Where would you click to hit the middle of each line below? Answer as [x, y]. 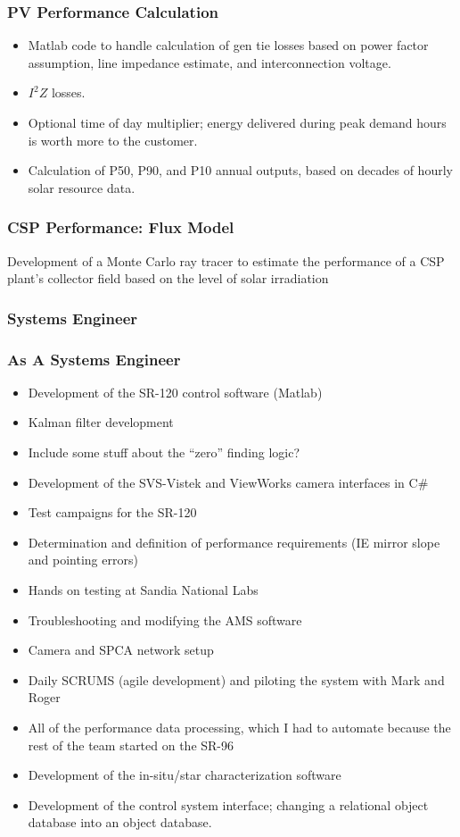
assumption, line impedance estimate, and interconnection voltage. [209, 62]
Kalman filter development [101, 422]
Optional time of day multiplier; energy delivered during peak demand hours [237, 122]
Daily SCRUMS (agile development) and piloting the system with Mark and [236, 679]
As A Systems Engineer [94, 359]
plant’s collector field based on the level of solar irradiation [168, 278]
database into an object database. [120, 822]
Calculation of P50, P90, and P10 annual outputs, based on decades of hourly [240, 170]
